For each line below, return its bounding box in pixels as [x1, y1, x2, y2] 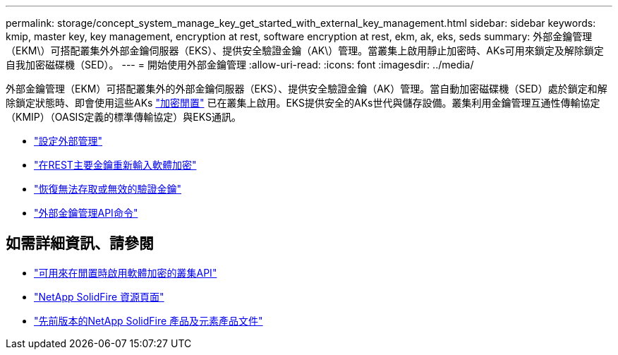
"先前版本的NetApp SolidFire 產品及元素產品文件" [34, 314, 263, 327]
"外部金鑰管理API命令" [34, 207, 138, 219]
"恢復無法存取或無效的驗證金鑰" [34, 183, 182, 195]
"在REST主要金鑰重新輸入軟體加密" [34, 159, 197, 171]
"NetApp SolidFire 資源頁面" [34, 290, 164, 303]
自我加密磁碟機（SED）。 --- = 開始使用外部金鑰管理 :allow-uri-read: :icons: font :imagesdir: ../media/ [6, 59, 474, 71]
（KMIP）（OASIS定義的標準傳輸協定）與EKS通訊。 [6, 111, 242, 123]
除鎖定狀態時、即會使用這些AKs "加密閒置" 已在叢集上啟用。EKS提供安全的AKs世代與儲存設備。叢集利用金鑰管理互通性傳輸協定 [6, 97, 600, 109]
